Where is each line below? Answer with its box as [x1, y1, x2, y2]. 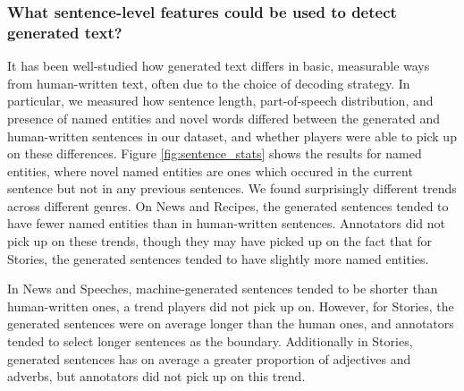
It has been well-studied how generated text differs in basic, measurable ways [7, 56, 430, 75]
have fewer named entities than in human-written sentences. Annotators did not [7, 214, 446, 233]
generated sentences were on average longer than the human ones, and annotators [7, 314, 454, 333]
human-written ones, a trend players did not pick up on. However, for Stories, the [7, 296, 454, 315]
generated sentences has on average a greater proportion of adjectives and [7, 349, 411, 368]
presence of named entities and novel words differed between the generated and [7, 108, 441, 127]
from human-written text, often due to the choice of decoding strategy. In [7, 73, 410, 92]
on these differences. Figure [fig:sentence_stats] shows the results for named [7, 144, 422, 163]
